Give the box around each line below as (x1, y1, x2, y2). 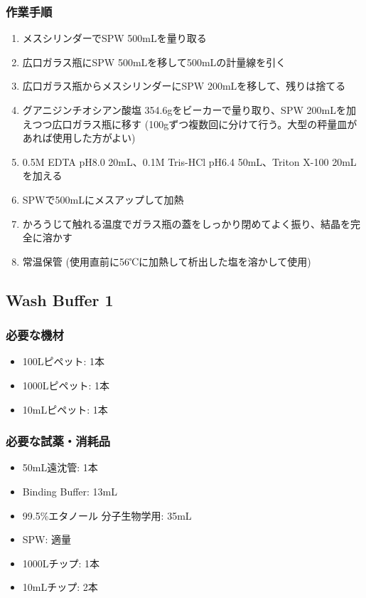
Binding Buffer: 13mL (22, 483, 118, 498)
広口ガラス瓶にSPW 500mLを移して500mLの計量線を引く (22, 54, 286, 69)
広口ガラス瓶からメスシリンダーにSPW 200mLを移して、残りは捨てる (22, 78, 346, 93)
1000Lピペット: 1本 (22, 377, 110, 392)
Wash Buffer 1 (6, 288, 114, 310)
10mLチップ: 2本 (22, 579, 98, 594)
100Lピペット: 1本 (22, 354, 105, 369)
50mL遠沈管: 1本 (22, 460, 98, 475)
